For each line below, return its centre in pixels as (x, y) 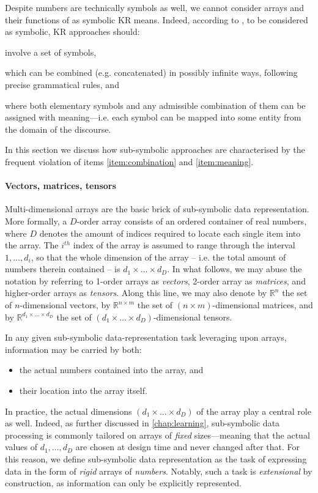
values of (21, 447)
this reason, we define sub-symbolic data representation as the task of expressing (156, 459)
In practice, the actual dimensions (68, 411)
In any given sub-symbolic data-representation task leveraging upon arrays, (146, 337)
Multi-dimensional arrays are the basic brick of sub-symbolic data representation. (157, 209)
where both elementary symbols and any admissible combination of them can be (155, 105)
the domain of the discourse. (58, 129)
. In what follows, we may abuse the (235, 269)
